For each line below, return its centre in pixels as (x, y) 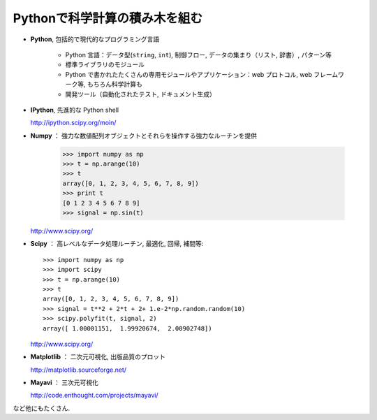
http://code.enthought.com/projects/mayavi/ (94, 396)
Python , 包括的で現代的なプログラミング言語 (95, 39)
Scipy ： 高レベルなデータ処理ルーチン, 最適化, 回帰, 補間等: (117, 244)
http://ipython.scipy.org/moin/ (73, 123)
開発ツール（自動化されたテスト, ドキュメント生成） (140, 94)
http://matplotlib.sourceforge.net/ (79, 370)
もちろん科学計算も (114, 85)
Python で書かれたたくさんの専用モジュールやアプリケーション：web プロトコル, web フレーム (202, 74)
